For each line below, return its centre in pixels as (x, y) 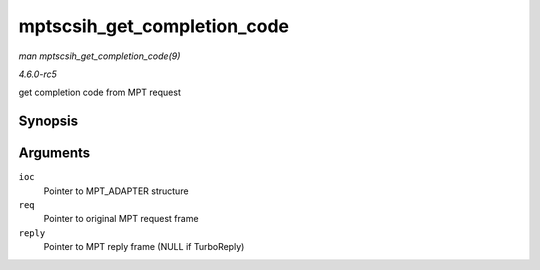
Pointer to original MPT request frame (121, 219)
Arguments (54, 153)
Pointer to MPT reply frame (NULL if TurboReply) (144, 247)
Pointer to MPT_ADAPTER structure (116, 191)
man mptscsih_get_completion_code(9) (99, 56)
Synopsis (48, 121)
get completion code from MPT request (100, 92)
